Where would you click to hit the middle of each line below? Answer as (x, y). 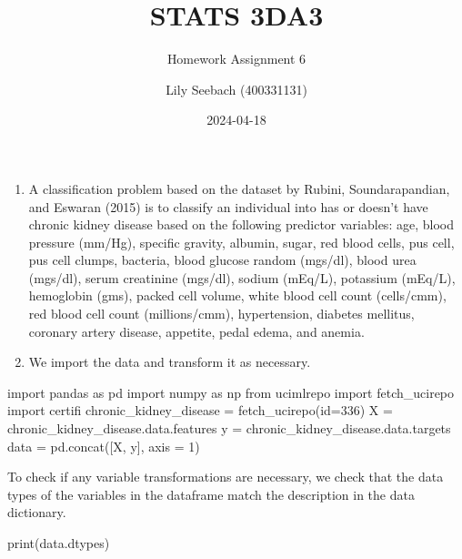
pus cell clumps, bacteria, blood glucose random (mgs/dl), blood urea (222, 260)
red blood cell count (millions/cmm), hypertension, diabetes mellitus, (221, 314)
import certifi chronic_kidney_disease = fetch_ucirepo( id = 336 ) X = (200, 410)
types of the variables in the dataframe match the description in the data (211, 494)
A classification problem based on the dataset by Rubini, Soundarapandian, (239, 188)
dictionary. (37, 512)
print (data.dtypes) (59, 543)
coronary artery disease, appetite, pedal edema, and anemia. (196, 331)
